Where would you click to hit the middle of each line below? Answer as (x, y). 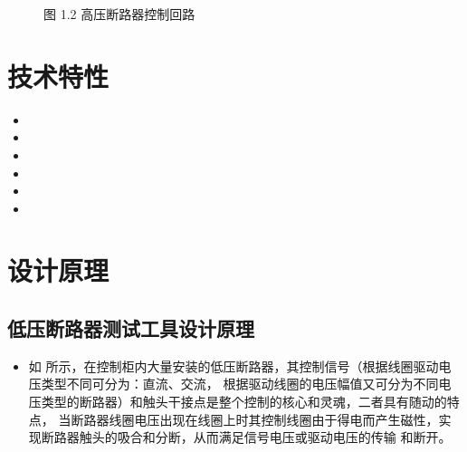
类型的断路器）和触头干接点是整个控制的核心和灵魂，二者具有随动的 (244, 402)
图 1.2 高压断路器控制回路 (119, 14)
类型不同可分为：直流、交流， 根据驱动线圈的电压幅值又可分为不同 (240, 384)
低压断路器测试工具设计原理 (131, 328)
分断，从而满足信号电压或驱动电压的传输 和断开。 (303, 437)
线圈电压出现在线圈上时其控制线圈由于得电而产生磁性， (274, 419)
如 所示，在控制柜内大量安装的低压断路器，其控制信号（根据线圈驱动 (233, 365)
